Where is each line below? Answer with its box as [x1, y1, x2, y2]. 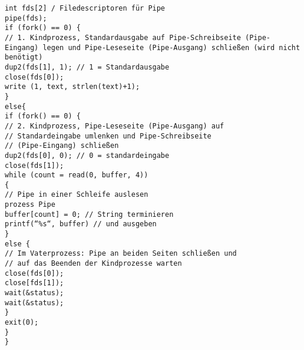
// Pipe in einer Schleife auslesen [5, 190, 148, 199]
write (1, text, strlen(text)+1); [5, 82, 140, 91]
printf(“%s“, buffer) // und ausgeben [5, 220, 157, 229]
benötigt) [5, 53, 43, 62]
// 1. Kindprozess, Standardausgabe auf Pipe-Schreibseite [5, 33, 241, 42]
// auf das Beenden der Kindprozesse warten [5, 259, 182, 268]
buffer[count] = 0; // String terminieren [5, 210, 174, 219]
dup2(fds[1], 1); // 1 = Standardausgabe [5, 62, 170, 71]
